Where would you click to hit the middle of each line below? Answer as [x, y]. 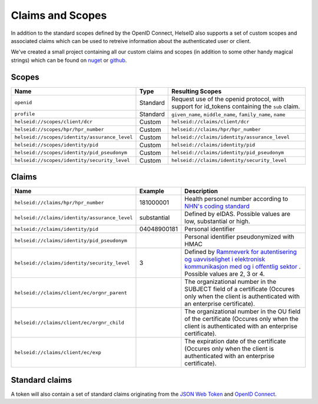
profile [25, 114]
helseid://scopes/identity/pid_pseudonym [71, 153]
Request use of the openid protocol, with [228, 99]
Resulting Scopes [196, 91]
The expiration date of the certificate [235, 342]
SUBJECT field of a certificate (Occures [240, 289]
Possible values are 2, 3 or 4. [225, 274]
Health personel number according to [236, 199]
